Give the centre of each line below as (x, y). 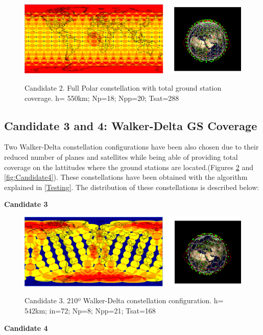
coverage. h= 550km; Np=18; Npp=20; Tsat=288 (102, 98)
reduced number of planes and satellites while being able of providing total (121, 156)
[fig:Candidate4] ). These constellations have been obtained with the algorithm (126, 177)
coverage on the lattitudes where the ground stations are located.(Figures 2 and (129, 167)
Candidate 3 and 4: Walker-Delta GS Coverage (131, 125)
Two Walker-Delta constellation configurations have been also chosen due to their (131, 147)
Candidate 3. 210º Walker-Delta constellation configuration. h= (124, 300)
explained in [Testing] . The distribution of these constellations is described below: (132, 187)
